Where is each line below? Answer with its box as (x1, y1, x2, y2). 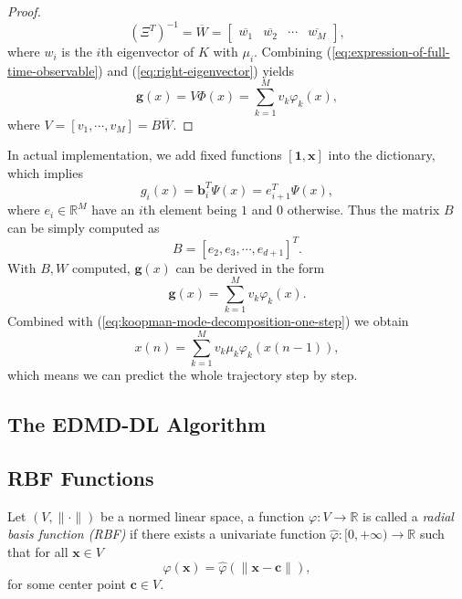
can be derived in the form (175, 257, 325, 277)
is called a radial (362, 506, 454, 525)
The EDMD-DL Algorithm (7, 410, 266, 438)
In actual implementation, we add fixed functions (7, 145, 282, 164)
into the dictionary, (328, 145, 436, 164)
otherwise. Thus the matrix (287, 200, 440, 219)
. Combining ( (254, 42, 332, 61)
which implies (7, 163, 83, 182)
